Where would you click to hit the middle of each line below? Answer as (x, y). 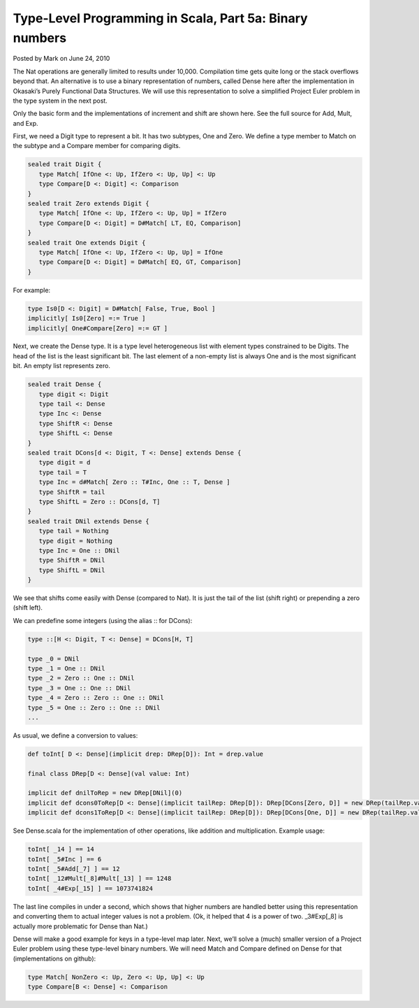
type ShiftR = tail (72, 492)
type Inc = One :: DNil (79, 550)
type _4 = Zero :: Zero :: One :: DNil (96, 698)
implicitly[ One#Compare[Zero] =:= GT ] (97, 328)
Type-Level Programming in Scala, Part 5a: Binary (160, 18)
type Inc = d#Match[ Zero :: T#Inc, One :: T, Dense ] (134, 482)
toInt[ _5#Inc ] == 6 (65, 859)
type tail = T (63, 472)
